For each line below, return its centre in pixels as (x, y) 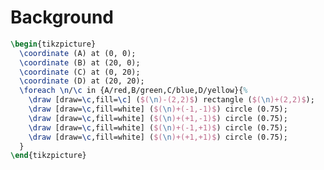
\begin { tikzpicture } (53, 44)
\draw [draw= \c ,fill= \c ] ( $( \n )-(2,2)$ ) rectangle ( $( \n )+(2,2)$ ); (171, 100)
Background (62, 17)
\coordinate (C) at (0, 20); (80, 72)
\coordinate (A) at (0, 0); (78, 53)
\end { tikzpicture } (48, 156)
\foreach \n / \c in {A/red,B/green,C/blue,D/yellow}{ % (133, 91)
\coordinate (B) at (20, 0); (80, 62)
